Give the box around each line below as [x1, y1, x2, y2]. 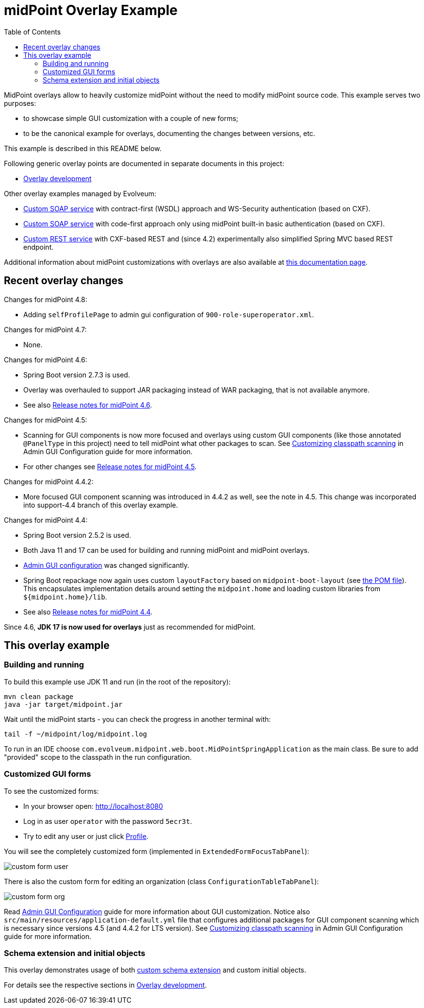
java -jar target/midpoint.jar [4, 700, 123, 708]
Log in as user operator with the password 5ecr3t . [23, 817, 192, 825]
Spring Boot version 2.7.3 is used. [23, 370, 130, 379]
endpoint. [23, 242, 54, 251]
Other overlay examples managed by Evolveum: [4, 189, 157, 198]
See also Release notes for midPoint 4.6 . [23, 400, 152, 409]
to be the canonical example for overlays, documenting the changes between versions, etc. [23, 129, 315, 137]
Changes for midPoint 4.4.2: [4, 477, 94, 486]
